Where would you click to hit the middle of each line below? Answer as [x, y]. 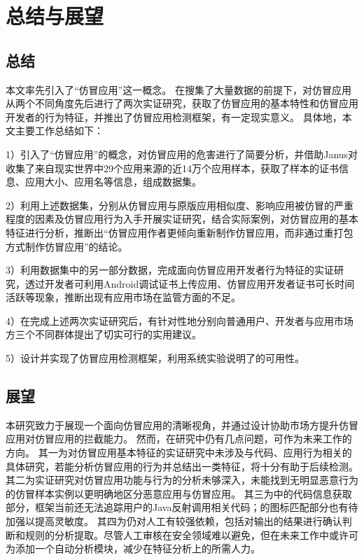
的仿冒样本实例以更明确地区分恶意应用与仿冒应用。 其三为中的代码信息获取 [179, 493]
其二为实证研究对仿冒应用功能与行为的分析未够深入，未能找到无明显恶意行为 [182, 480]
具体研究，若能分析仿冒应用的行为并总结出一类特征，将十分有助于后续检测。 [182, 466]
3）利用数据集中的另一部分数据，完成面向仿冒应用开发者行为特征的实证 [170, 270]
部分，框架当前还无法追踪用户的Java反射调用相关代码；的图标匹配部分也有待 [182, 507]
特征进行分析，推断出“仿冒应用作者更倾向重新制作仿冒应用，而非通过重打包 [180, 232]
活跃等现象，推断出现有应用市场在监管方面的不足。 [123, 297]
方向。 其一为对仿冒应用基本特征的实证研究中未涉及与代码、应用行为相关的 [179, 453]
